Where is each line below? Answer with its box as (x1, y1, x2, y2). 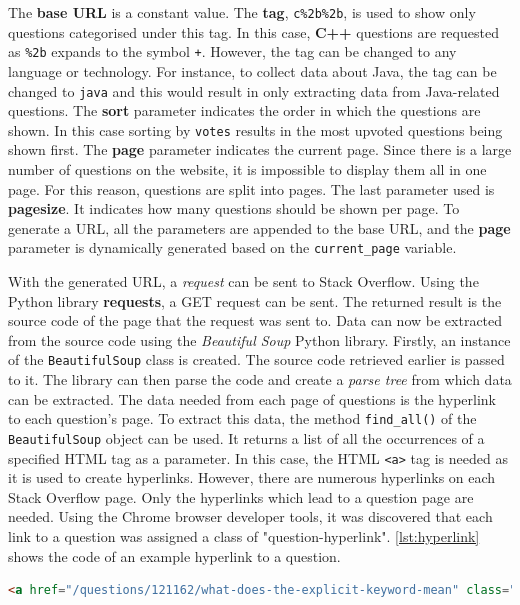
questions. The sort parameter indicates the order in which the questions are (8, 100, 481, 121)
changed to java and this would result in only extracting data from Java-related (8, 80, 500, 101)
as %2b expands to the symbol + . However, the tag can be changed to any (8, 41, 457, 62)
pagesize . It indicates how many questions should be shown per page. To (8, 198, 460, 219)
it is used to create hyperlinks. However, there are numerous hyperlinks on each (8, 467, 496, 488)
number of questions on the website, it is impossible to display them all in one (8, 159, 487, 179)
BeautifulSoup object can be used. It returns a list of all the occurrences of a (8, 427, 485, 448)
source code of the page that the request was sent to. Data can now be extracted (8, 310, 503, 331)
